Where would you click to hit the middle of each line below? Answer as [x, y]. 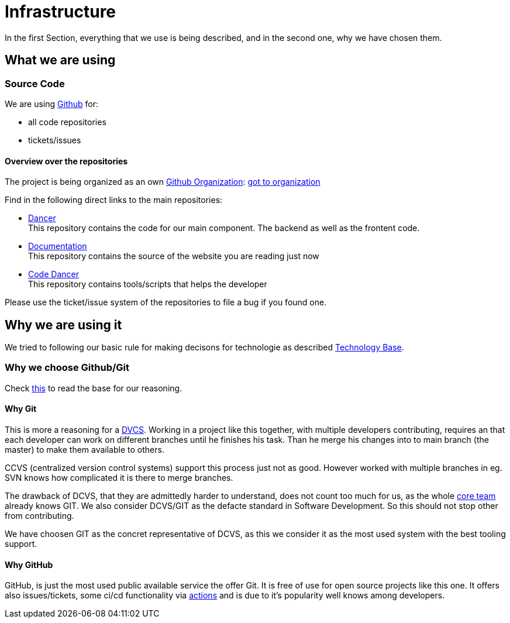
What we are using [60, 60]
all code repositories [67, 122]
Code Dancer [54, 274]
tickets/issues [55, 140]
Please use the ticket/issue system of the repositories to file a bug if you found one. [166, 302]
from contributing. [39, 516]
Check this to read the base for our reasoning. [94, 388]
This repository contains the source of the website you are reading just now [174, 256]
